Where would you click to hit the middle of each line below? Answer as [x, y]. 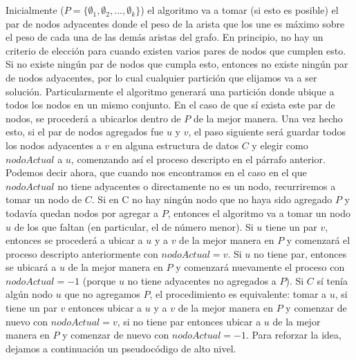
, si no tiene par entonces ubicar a [189, 321]
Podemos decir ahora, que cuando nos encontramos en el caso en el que [156, 172]
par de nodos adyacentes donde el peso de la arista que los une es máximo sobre [175, 23]
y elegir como [280, 145]
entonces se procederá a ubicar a [74, 240]
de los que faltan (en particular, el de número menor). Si [134, 226]
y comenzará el [318, 240]
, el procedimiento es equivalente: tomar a [238, 294]
